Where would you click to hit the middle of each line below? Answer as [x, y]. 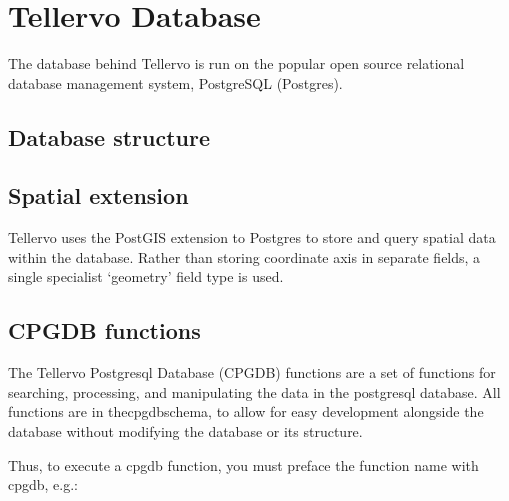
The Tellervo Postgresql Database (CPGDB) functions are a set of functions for [252, 372]
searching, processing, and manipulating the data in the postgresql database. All [254, 391]
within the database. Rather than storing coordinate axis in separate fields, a [244, 256]
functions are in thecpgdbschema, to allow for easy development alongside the [246, 411]
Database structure [109, 136]
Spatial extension [98, 195]
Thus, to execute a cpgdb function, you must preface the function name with [243, 464]
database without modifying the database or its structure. [185, 431]
